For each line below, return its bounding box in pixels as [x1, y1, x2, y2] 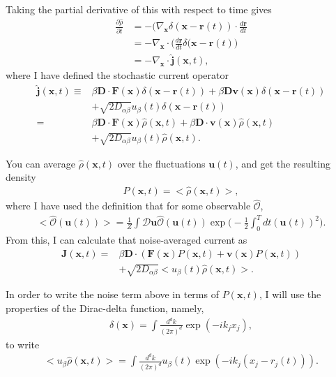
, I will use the [259, 287, 321, 302]
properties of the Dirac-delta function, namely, [6, 301, 204, 316]
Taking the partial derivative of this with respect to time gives [6, 2, 272, 16]
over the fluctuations [117, 156, 206, 170]
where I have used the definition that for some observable [6, 198, 251, 213]
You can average [6, 156, 75, 170]
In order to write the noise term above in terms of [6, 287, 219, 302]
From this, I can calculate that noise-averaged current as [6, 232, 247, 247]
